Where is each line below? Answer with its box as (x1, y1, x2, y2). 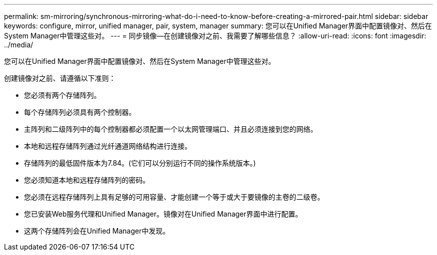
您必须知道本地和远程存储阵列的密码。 (24, 176, 150, 184)
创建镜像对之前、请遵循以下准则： (4, 74, 116, 82)
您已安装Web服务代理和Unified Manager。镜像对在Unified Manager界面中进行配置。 (24, 210, 302, 218)
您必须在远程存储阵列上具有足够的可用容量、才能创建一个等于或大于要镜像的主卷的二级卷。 (24, 193, 324, 201)
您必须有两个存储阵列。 (24, 91, 101, 99)
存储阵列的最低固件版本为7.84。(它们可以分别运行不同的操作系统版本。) (24, 159, 256, 167)
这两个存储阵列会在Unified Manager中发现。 (24, 227, 170, 235)
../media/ (4, 40, 33, 49)
